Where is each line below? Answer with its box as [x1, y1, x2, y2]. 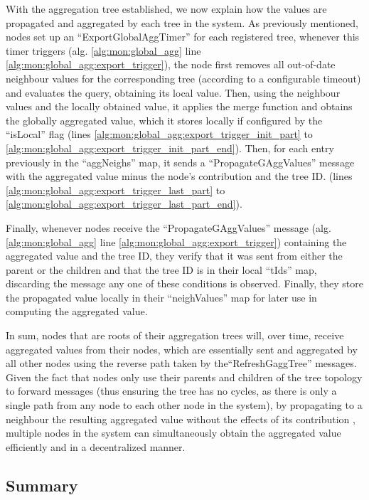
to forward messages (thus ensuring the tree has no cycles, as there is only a [6, 383, 337, 398]
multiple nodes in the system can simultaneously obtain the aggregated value [6, 425, 341, 440]
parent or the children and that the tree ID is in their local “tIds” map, [6, 262, 317, 277]
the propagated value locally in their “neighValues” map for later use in [6, 289, 317, 304]
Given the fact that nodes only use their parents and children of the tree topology [6, 369, 363, 384]
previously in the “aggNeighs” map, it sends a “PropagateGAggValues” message [6, 154, 355, 169]
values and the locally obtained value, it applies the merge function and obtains [6, 99, 353, 114]
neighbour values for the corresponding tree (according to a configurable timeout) [6, 70, 361, 85]
